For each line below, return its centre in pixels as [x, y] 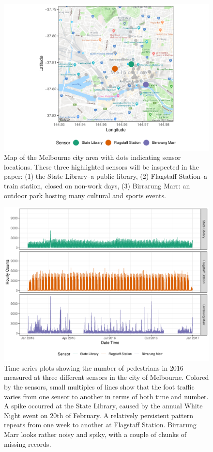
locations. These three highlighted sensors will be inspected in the [101, 166]
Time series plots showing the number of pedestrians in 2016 [94, 367]
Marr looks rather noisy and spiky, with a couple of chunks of [95, 434]
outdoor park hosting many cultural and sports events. [85, 195]
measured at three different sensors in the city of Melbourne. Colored [106, 377]
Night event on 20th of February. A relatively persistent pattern [99, 415]
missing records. [28, 444]
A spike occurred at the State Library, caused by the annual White [103, 406]
